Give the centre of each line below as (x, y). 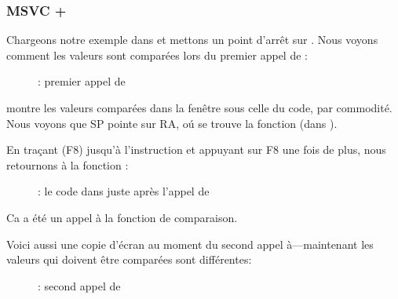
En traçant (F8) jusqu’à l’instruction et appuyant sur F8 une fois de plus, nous (196, 149)
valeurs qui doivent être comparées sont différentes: (129, 259)
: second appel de (79, 285)
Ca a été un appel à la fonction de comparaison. (122, 217)
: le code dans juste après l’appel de (124, 191)
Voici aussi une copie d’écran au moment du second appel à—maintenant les (190, 244)
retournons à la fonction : (68, 164)
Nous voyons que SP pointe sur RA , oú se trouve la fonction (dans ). (172, 123)
